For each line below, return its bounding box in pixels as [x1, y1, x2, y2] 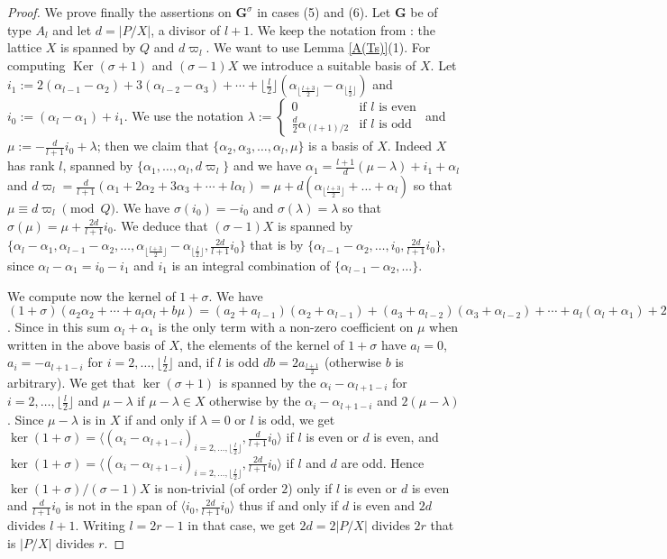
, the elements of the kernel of [179, 334, 344, 353]
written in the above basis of [7, 334, 165, 353]
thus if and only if [239, 496, 338, 515]
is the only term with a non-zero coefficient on [158, 317, 414, 336]
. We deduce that [113, 215, 208, 234]
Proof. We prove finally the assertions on [7, 3, 232, 21]
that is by [250, 235, 304, 254]
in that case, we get [187, 516, 296, 535]
